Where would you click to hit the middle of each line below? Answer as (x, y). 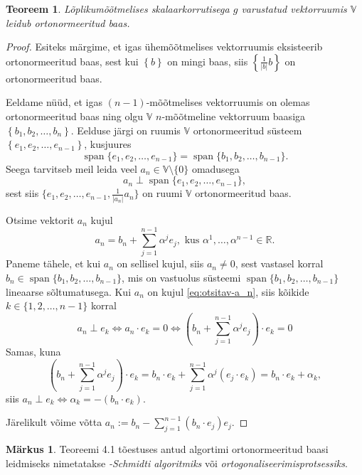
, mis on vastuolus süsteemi (181, 277)
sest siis (22, 193)
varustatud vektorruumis (294, 9)
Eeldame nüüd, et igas (54, 102)
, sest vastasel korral (279, 263)
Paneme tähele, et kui (53, 263)
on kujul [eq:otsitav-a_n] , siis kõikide (228, 291)
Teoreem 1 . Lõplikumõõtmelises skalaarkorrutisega (118, 9)
